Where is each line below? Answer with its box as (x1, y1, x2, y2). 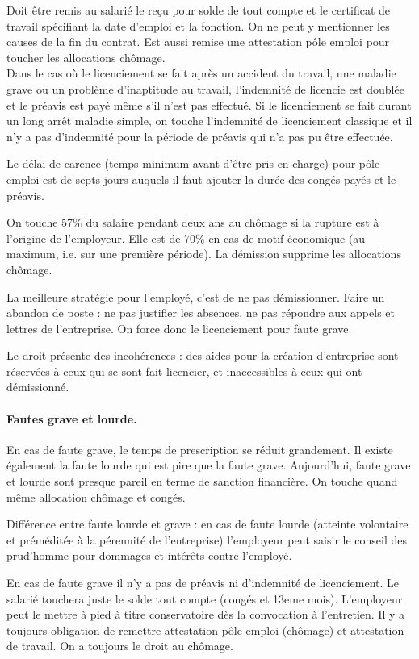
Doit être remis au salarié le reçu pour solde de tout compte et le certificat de (6, 2, 391, 18)
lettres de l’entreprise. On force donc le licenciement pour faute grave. (6, 319, 352, 336)
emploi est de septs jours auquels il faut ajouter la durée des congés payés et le (6, 170, 396, 187)
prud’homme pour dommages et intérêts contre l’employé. (6, 547, 292, 564)
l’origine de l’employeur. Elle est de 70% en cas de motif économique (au (6, 229, 366, 246)
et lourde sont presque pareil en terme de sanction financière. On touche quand (6, 473, 398, 490)
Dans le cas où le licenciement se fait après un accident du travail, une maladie (6, 65, 396, 81)
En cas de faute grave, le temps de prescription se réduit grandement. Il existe (6, 440, 393, 457)
